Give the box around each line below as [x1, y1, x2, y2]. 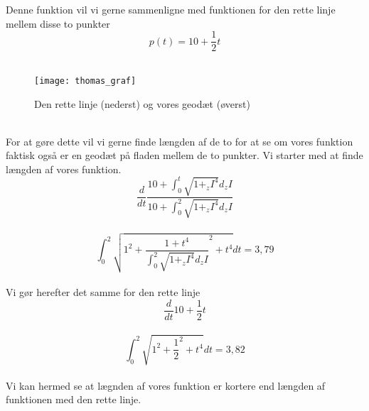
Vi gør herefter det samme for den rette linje [6, 285, 200, 300]
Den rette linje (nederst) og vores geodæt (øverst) [34, 96, 250, 111]
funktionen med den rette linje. [6, 392, 141, 407]
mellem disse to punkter [6, 16, 110, 31]
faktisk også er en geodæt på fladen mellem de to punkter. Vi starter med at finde [6, 148, 363, 163]
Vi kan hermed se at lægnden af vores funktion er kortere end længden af [6, 378, 326, 393]
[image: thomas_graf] [34, 75, 137, 86]
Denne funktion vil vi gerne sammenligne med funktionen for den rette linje [6, 2, 336, 16]
